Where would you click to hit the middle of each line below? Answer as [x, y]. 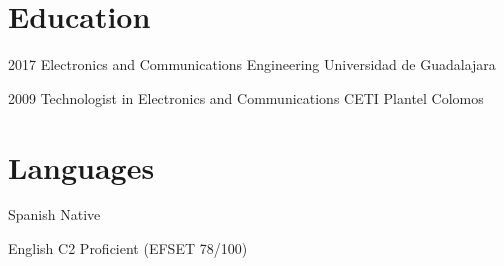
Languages [81, 166]
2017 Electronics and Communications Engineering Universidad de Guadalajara [252, 64]
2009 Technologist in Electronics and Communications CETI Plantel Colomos [246, 97]
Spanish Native [54, 214]
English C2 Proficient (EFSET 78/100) [128, 248]
